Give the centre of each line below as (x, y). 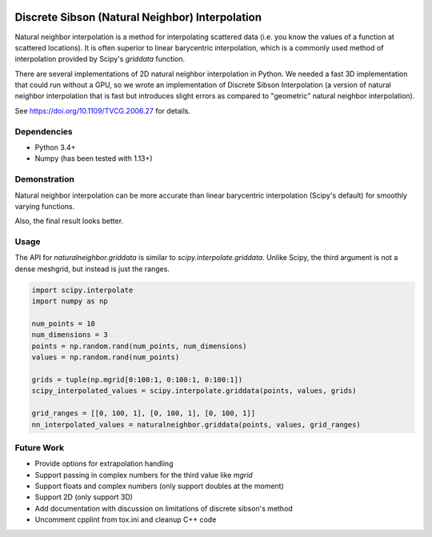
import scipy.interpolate (82, 290)
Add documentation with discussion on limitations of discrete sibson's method (164, 508)
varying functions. (45, 206)
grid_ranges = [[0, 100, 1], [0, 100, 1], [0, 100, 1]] (144, 413)
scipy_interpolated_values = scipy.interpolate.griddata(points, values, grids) (194, 391)
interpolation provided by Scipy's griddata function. (100, 59)
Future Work (39, 447)
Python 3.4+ (55, 147)
